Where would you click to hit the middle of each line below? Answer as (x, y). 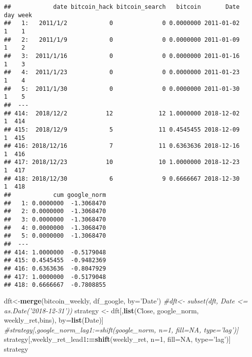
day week (18, 15)
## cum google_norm (55, 195)
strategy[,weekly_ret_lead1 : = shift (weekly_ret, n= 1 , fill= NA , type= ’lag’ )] (117, 339)
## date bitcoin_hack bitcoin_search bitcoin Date (122, 7)
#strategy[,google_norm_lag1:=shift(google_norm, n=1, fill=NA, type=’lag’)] (121, 329)
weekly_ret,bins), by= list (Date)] (54, 320)
